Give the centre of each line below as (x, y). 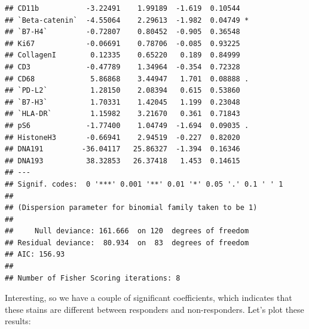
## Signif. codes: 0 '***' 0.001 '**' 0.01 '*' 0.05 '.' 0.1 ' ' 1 (144, 184)
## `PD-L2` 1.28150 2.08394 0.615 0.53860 (123, 91)
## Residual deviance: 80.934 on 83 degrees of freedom (127, 243)
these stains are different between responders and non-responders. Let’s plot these (154, 309)
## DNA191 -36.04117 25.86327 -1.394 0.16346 (123, 149)
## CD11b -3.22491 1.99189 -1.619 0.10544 (123, 8)
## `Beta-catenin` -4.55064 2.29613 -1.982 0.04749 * (127, 20)
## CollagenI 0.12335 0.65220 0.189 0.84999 (123, 55)
